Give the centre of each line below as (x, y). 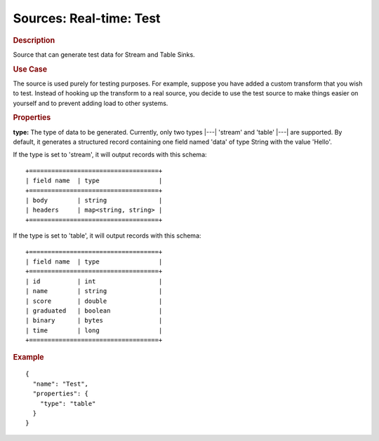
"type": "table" (68, 403)
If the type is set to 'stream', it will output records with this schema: (110, 155)
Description (34, 40)
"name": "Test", (61, 384)
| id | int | (94, 281)
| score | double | (94, 301)
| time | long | (94, 330)
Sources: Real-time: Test (87, 18)
